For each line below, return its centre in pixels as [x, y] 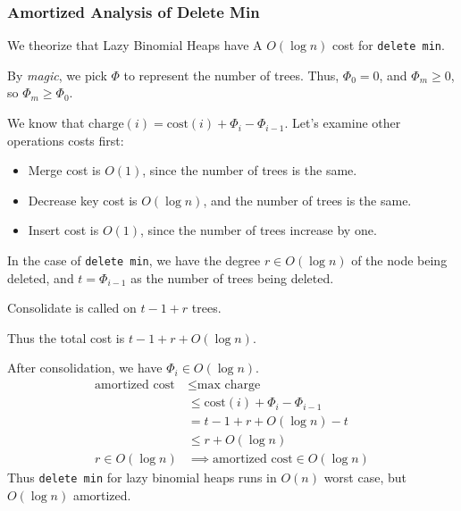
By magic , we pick [57, 75]
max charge [229, 385]
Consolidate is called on [72, 308]
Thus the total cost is [66, 337]
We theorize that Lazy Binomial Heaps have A [135, 45]
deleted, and [41, 277]
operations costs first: [66, 140]
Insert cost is [63, 230]
